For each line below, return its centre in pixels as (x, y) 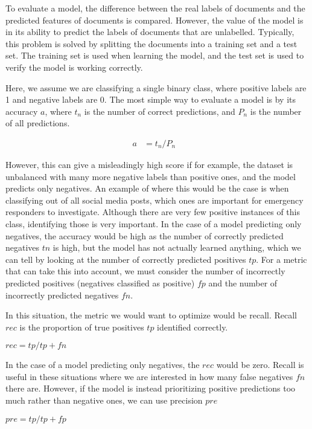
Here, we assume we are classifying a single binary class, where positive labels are (156, 87)
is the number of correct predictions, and (160, 111)
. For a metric (282, 259)
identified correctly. (193, 327)
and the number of (243, 282)
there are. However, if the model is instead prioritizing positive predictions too (151, 388)
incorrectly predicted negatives (62, 295)
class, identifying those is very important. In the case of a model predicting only (154, 223)
